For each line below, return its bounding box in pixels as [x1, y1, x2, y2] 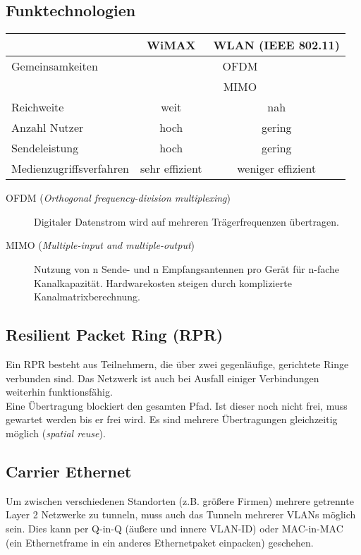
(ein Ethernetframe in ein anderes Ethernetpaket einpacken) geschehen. [6, 535, 314, 549]
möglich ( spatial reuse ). [6, 425, 106, 440]
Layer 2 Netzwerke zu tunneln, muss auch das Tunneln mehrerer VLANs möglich [6, 507, 356, 522]
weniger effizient [237, 160, 317, 177]
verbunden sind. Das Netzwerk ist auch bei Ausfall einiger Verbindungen [6, 370, 319, 385]
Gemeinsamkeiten [11, 58, 98, 75]
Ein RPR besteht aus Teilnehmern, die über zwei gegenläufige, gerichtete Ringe [6, 356, 349, 371]
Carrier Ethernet [6, 460, 132, 482]
